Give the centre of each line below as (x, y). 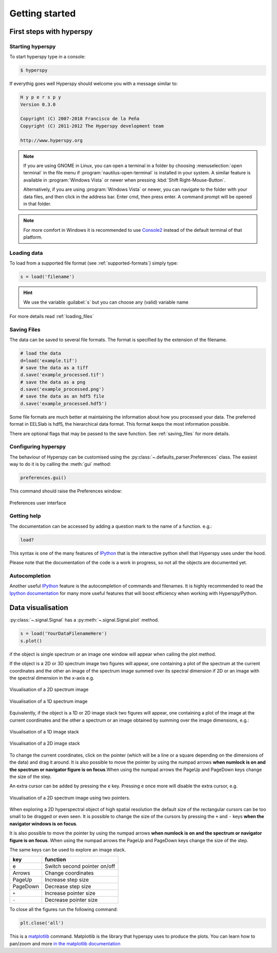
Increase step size (67, 880)
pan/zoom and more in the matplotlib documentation (65, 943)
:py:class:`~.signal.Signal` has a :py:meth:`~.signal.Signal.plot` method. (84, 620)
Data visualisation (39, 608)
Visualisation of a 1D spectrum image (48, 701)
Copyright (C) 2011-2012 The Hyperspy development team (92, 126)
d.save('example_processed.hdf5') (64, 403)
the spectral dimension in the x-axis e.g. (52, 678)
